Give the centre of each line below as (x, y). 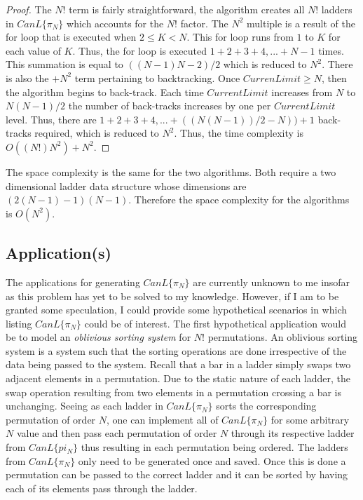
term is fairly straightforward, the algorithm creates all (187, 9)
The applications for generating (73, 282)
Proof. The (29, 9)
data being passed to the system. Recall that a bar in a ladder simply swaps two (178, 364)
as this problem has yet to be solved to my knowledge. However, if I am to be (172, 296)
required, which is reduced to (97, 133)
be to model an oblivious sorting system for (98, 337)
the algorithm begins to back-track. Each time (105, 92)
